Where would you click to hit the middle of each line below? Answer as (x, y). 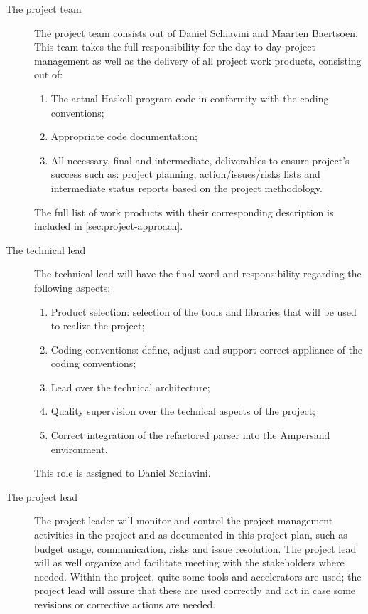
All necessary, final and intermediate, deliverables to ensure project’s (200, 160)
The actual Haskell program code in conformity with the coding (190, 98)
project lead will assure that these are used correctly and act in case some (195, 590)
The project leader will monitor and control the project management (184, 520)
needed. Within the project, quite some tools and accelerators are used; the (198, 576)
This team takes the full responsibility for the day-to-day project (175, 47)
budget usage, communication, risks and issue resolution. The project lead (195, 548)
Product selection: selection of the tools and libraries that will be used (204, 311)
